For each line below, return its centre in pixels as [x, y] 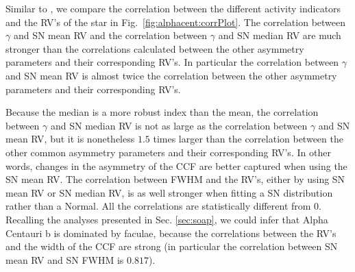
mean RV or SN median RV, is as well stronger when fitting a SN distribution [169, 192]
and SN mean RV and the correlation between [110, 35]
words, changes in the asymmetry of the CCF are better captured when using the [176, 165]
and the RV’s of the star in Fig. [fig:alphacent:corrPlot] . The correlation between [176, 22]
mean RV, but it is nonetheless [70, 139]
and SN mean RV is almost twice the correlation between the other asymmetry [171, 75]
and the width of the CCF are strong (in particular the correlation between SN [172, 246]
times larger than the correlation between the [248, 139]
